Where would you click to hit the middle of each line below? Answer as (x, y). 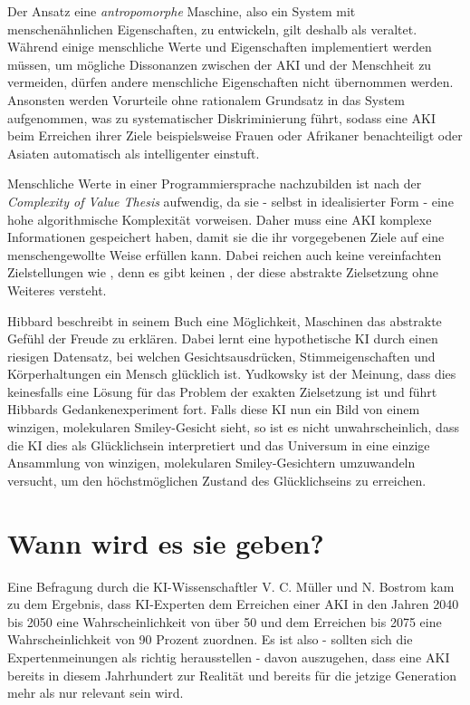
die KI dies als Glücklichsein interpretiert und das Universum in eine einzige (219, 444)
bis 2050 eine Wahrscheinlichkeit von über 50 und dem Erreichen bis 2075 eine (225, 621)
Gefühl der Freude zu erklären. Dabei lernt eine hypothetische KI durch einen (223, 338)
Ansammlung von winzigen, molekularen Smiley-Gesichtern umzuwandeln (211, 463)
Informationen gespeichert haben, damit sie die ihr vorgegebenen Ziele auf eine (226, 237)
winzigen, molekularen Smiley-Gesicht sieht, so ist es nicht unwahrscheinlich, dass (233, 427)
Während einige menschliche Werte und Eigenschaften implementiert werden (220, 47)
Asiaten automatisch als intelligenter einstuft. (134, 153)
